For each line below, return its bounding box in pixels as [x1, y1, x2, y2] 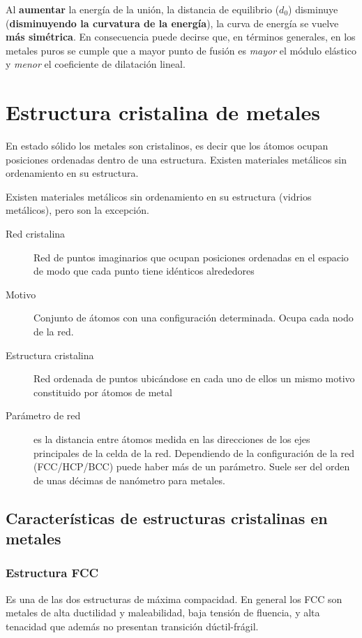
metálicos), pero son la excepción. [6, 203, 149, 217]
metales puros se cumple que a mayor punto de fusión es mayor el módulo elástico [6, 43, 356, 57]
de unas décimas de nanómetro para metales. [33, 472, 225, 487]
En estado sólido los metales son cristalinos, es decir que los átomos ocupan [6, 138, 329, 153]
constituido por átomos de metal [33, 384, 172, 399]
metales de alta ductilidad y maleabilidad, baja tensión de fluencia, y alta [6, 605, 320, 620]
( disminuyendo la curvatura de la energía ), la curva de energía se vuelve [6, 15, 339, 30]
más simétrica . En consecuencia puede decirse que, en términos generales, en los [6, 29, 356, 44]
